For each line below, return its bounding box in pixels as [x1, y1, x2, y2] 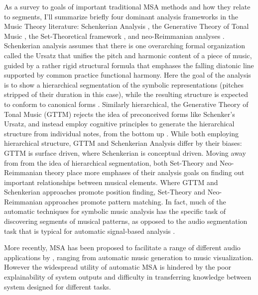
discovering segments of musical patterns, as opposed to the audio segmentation [4, 216, 248, 226]
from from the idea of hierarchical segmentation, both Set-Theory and [4, 157, 218, 168]
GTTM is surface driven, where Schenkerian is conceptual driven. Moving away [4, 147, 246, 158]
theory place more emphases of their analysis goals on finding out [44, 167, 245, 178]
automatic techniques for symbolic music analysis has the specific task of [4, 206, 226, 216]
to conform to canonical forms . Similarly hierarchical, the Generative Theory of [4, 98, 249, 109]
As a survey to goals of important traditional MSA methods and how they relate [4, 1, 251, 11]
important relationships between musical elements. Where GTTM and [4, 177, 218, 187]
